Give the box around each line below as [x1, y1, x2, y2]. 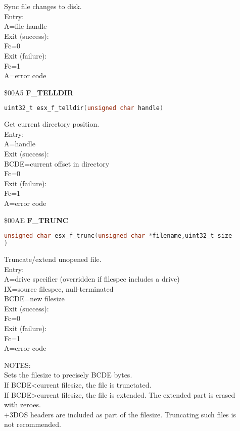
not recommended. [4, 419, 61, 429]
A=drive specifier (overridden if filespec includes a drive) [4, 274, 180, 284]
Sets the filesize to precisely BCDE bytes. [4, 369, 132, 380]
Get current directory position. [4, 119, 100, 129]
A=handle [4, 138, 35, 149]
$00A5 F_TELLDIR [4, 87, 74, 97]
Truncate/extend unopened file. [4, 253, 102, 264]
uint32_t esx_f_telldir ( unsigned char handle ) [4, 104, 164, 112]
